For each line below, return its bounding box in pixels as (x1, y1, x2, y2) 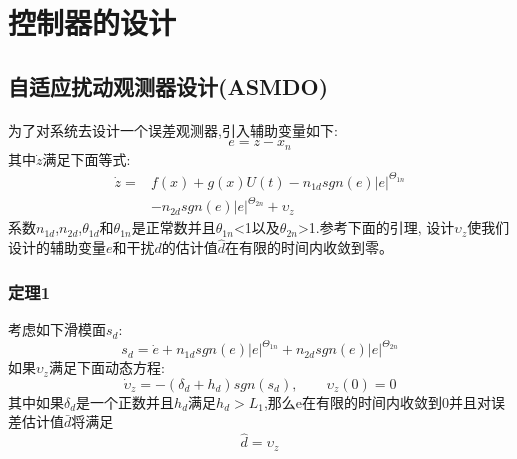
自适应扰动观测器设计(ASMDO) (8, 70, 329, 101)
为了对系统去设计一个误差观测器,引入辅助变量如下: (8, 119, 338, 140)
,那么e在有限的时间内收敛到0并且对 (263, 391, 492, 412)
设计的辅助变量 (8, 237, 106, 258)
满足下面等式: (42, 148, 131, 169)
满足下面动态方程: (48, 357, 165, 378)
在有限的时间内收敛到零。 (225, 237, 394, 258)
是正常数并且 (131, 217, 216, 238)
